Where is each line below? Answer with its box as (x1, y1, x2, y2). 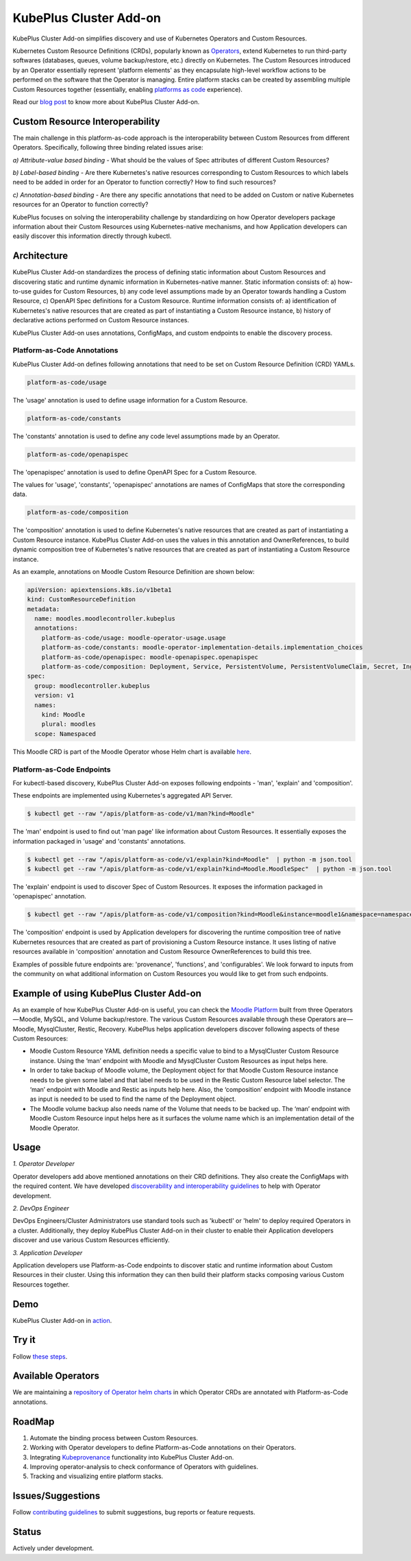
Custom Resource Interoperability (12, 115, 160, 127)
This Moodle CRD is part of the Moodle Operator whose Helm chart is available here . (12, 748, 252, 756)
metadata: (27, 605, 60, 613)
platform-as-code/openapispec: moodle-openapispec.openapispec (41, 653, 259, 661)
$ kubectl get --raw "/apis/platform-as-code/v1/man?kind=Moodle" (27, 810, 255, 818)
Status (12, 1526, 42, 1538)
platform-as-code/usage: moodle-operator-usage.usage (41, 634, 226, 641)
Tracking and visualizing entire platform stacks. (29, 1472, 164, 1481)
